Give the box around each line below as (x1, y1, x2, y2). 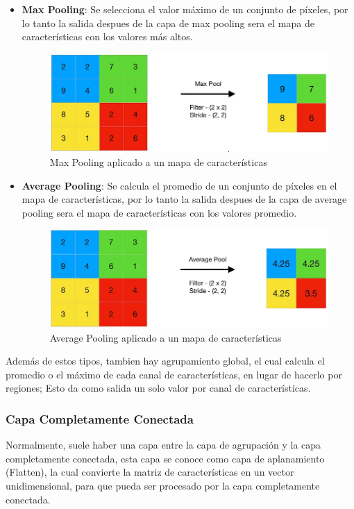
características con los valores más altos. (22, 29, 193, 44)
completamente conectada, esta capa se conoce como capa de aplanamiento (6, 451, 325, 465)
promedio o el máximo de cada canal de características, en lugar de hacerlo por (6, 367, 342, 381)
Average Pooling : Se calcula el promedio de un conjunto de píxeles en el (22, 178, 337, 192)
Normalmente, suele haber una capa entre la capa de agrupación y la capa (6, 437, 321, 452)
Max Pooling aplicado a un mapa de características (49, 154, 267, 169)
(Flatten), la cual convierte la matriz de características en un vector (6, 465, 294, 479)
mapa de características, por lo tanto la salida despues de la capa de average (22, 192, 347, 206)
